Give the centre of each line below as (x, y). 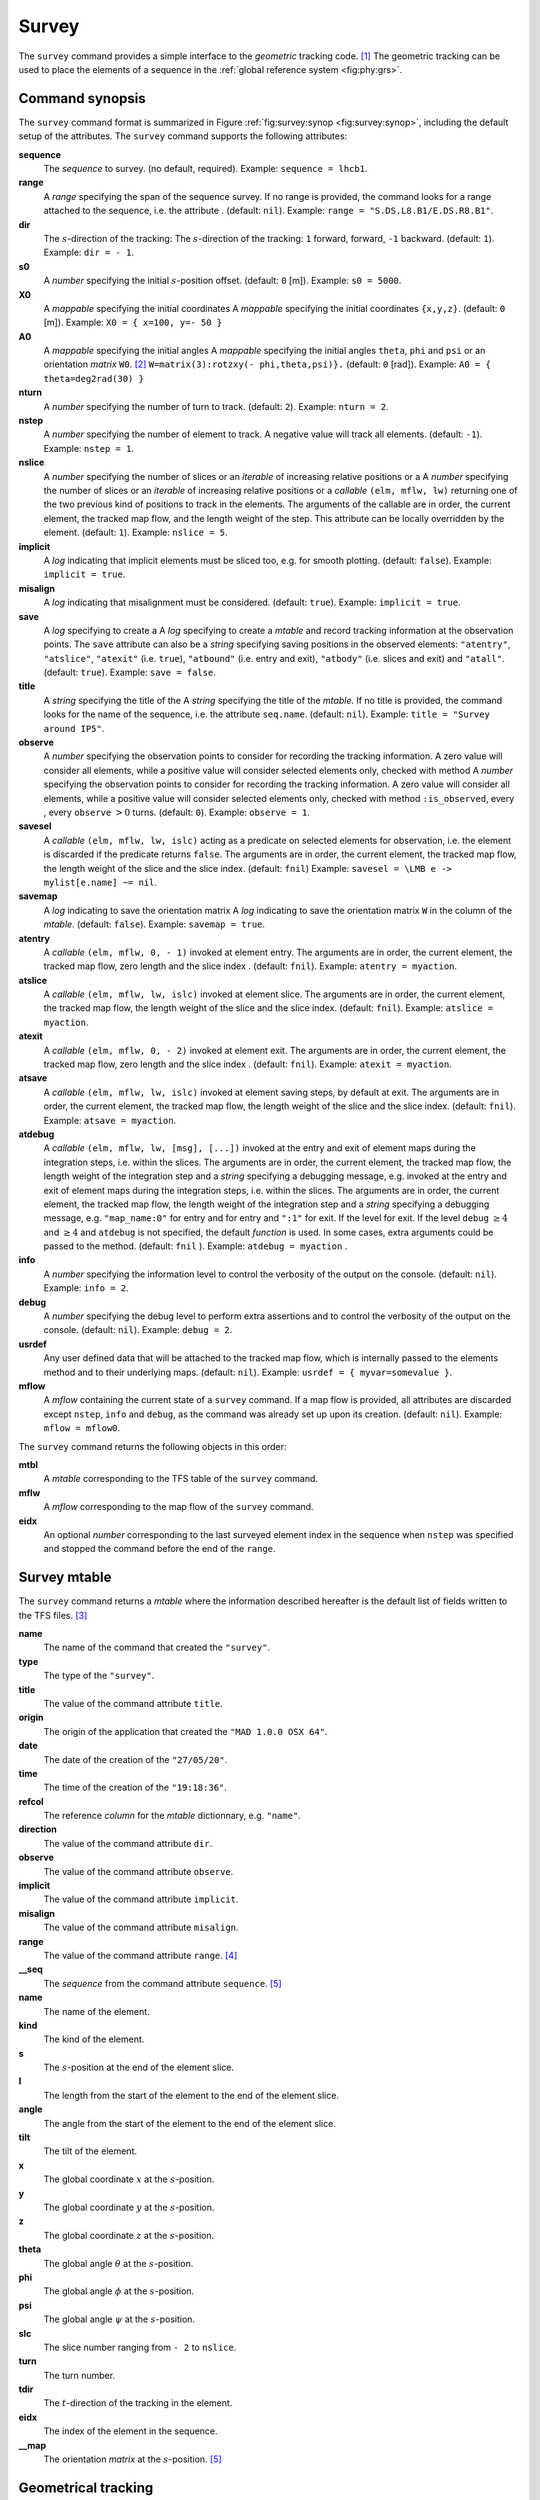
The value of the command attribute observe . (138, 1871)
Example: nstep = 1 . (89, 448)
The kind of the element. (94, 2039)
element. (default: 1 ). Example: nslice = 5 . (136, 532)
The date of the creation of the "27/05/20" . (135, 1759)
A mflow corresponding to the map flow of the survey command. (178, 1507)
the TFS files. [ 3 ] (53, 1615)
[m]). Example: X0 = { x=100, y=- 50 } (133, 322)
